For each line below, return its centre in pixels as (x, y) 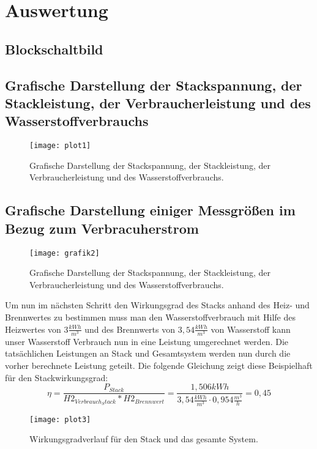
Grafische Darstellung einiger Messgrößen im (150, 210)
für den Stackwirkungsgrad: (57, 377)
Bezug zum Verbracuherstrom (102, 228)
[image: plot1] (60, 146)
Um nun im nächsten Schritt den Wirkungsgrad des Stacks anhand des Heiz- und (157, 305)
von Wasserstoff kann (251, 329)
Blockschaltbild (54, 49)
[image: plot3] (60, 419)
